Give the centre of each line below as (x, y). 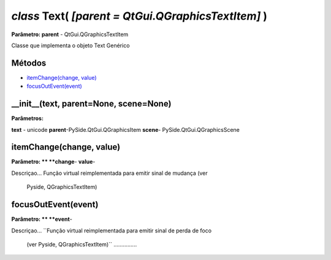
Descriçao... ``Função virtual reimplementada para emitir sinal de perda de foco (111, 231)
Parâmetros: (28, 118)
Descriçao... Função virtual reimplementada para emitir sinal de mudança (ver (109, 173)
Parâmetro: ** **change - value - (53, 162)
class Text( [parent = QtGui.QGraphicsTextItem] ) (139, 16)
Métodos (29, 63)
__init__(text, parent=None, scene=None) (91, 104)
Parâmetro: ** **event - (42, 219)
